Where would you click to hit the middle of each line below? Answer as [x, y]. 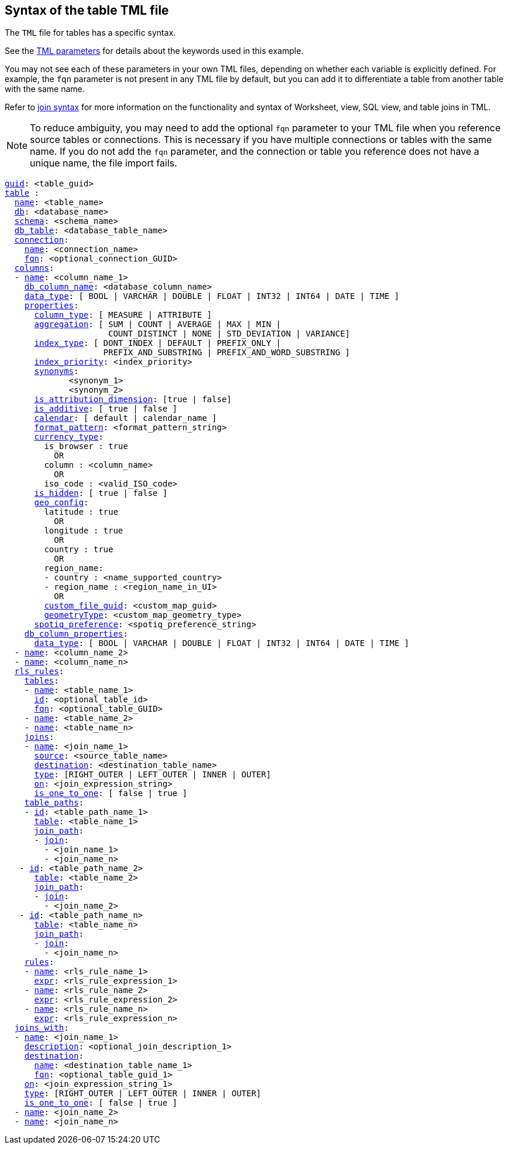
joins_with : [42, 1028]
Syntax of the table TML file [87, 10]
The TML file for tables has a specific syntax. [90, 33]
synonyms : [56, 371]
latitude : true [81, 512]
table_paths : [54, 803]
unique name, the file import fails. [104, 163]
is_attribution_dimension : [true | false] [133, 400]
